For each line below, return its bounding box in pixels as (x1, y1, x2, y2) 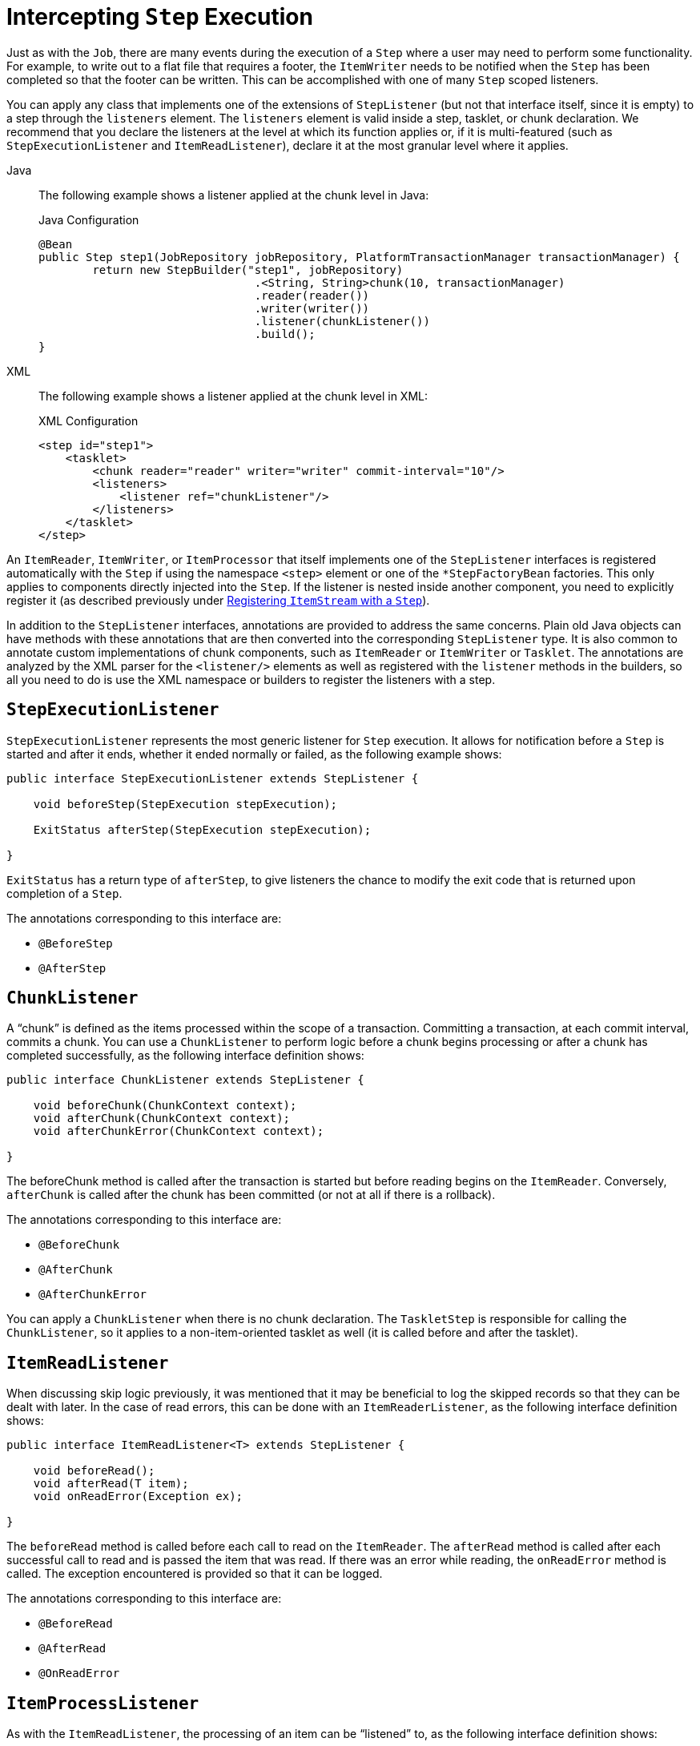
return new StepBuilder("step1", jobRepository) (92, 263, 404, 276)
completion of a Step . (6, 886, 123, 900)
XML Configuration (38, 413, 139, 428)
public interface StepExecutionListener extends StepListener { (6, 771, 419, 785)
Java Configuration (38, 212, 139, 227)
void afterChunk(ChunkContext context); (33, 1112, 291, 1125)
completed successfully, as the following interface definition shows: (6, 1048, 364, 1063)
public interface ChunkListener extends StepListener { (6, 1073, 364, 1087)
